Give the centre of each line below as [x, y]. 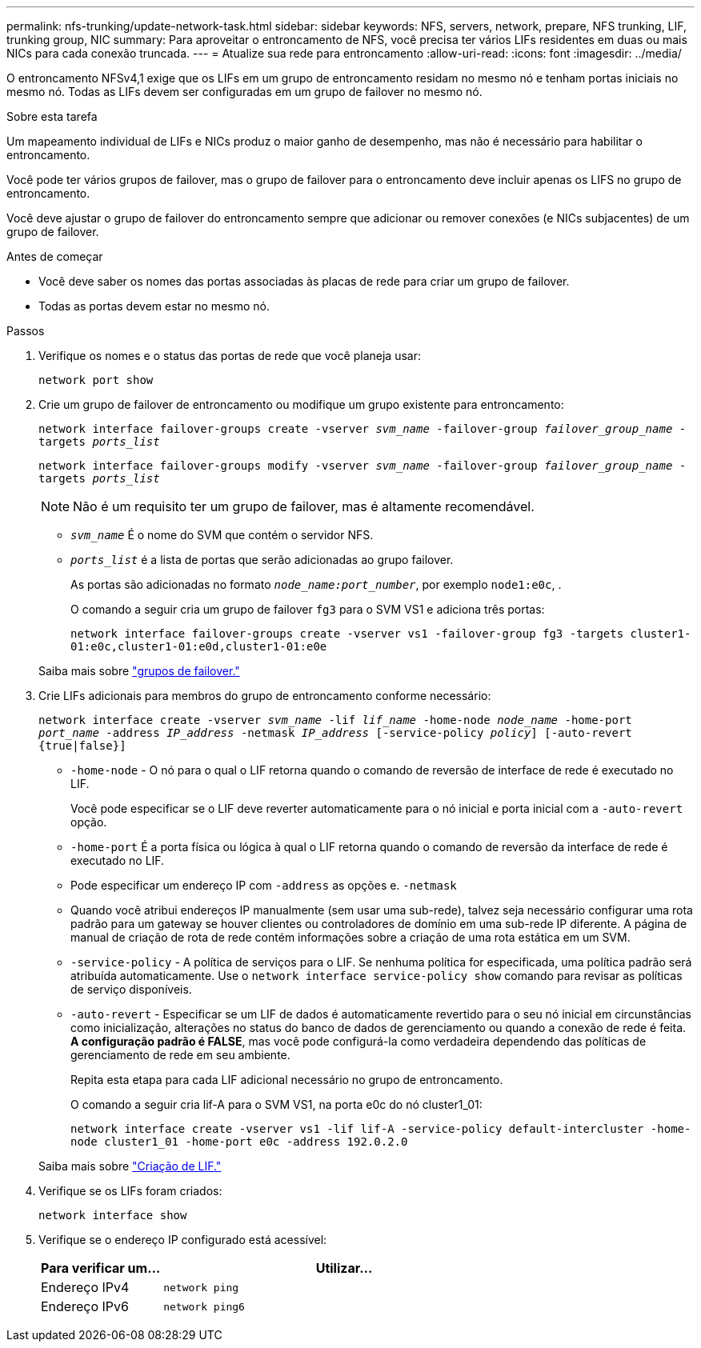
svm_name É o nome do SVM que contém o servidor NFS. [222, 535]
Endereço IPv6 [85, 1306]
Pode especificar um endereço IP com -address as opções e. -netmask [264, 885]
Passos [26, 331]
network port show [96, 380]
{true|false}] [82, 746]
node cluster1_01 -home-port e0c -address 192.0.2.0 [239, 1142]
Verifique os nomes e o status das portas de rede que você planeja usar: [230, 356]
